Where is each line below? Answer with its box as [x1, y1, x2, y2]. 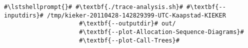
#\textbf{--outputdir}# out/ [79, 20, 176, 27]
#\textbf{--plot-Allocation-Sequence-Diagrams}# [79, 28, 244, 35]
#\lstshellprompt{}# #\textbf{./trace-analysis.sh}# [4, 3, 183, 10]
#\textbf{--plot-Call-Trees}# [79, 36, 179, 44]
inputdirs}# [4, 11, 43, 19]
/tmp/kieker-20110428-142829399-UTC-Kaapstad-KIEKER [46, 11, 226, 19]
